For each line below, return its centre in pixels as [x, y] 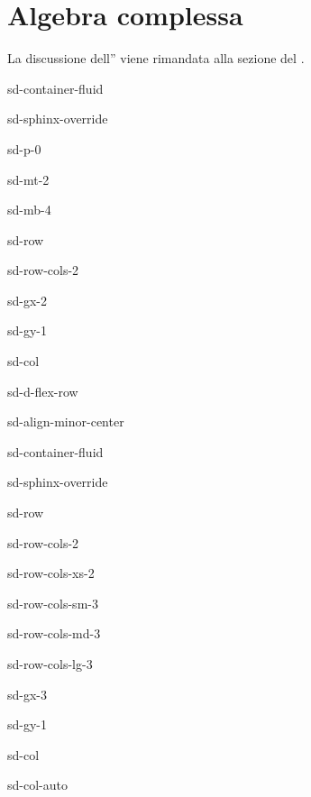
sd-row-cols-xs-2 [51, 573]
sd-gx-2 [27, 300]
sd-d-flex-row [43, 391]
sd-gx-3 [27, 694]
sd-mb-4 [29, 210]
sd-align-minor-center [66, 421]
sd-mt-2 [28, 179]
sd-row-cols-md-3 [54, 633]
